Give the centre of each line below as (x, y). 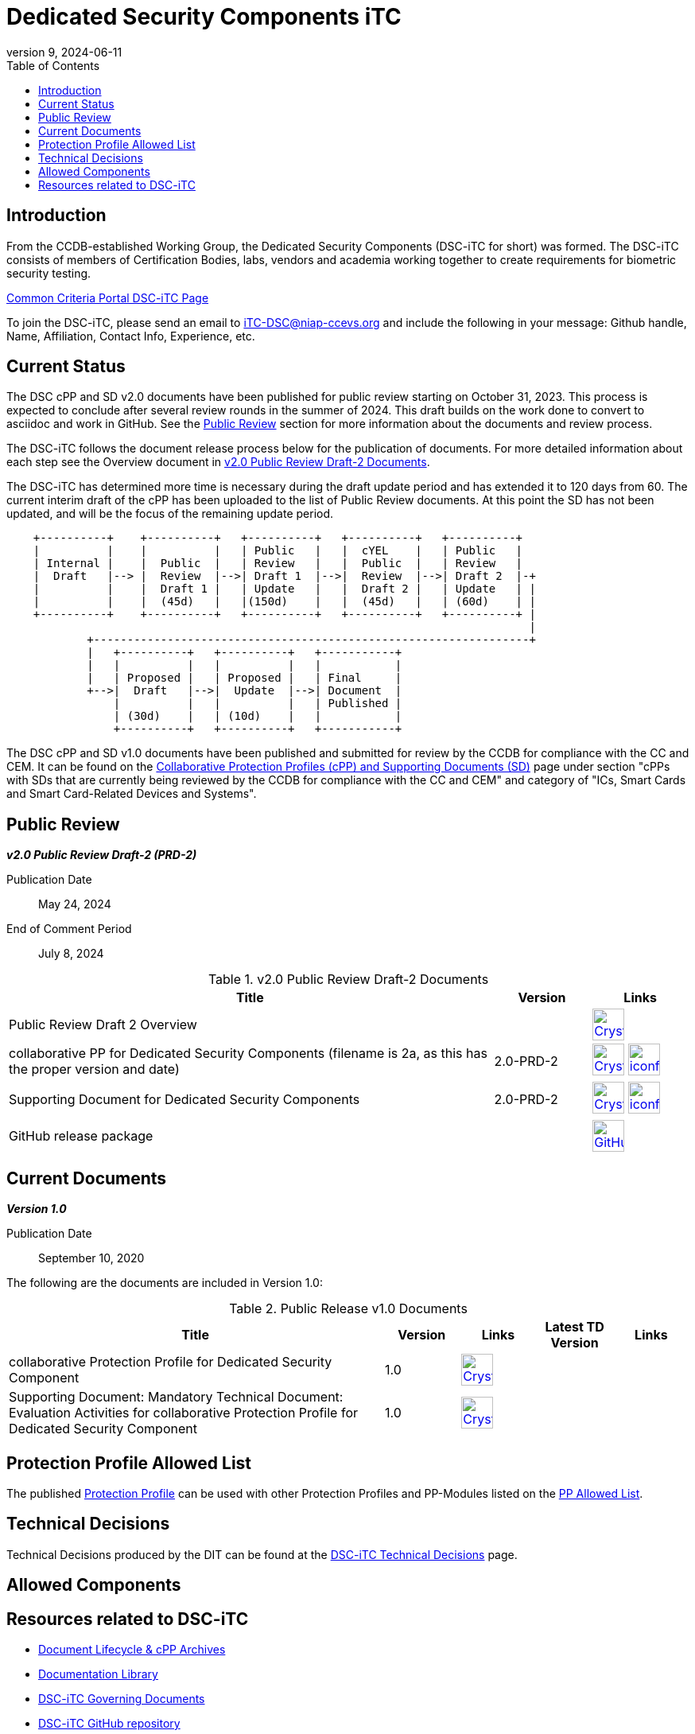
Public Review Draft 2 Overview (103, 1025)
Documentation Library (98, 1674)
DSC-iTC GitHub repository (109, 1724)
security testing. (49, 273)
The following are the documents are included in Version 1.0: (165, 1283)
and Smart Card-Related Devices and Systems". (132, 794)
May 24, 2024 (75, 904)
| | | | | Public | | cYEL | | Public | (278, 551)
